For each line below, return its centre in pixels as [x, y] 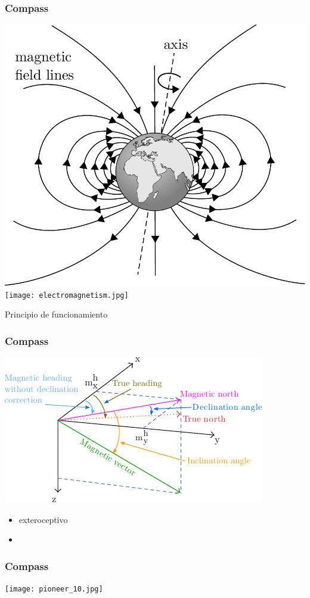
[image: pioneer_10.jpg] [54, 589]
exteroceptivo [43, 519]
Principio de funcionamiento [56, 314]
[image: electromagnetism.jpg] [67, 295]
